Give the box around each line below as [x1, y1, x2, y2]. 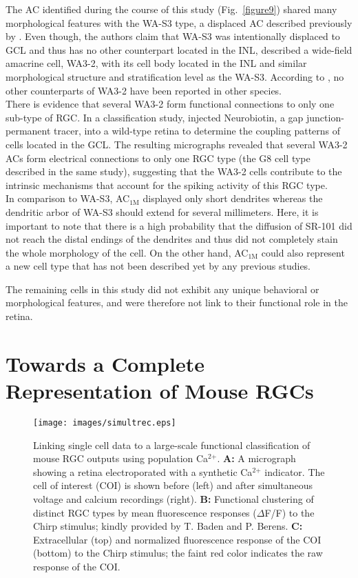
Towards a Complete [6, 349, 204, 377]
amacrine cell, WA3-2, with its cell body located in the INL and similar [6, 56, 307, 70]
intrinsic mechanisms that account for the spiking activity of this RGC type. [6, 177, 328, 192]
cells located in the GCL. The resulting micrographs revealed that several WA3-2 [6, 137, 348, 151]
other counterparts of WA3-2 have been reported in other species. [6, 83, 282, 97]
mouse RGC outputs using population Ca [33, 451, 209, 466]
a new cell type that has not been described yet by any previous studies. [6, 259, 311, 273]
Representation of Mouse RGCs [6, 377, 314, 405]
